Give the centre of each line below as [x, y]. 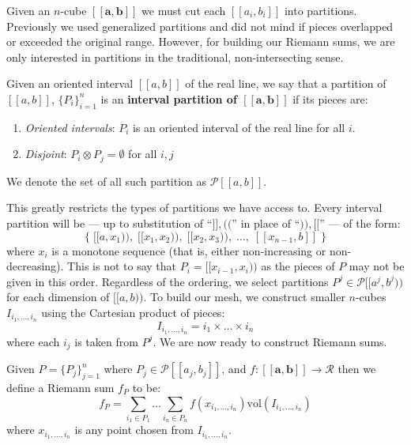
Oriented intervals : [70, 127]
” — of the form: [360, 223]
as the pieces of [298, 266]
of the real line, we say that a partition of [286, 83]
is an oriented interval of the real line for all [239, 127]
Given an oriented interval [70, 83]
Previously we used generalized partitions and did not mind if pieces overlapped [200, 26]
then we [357, 369]
